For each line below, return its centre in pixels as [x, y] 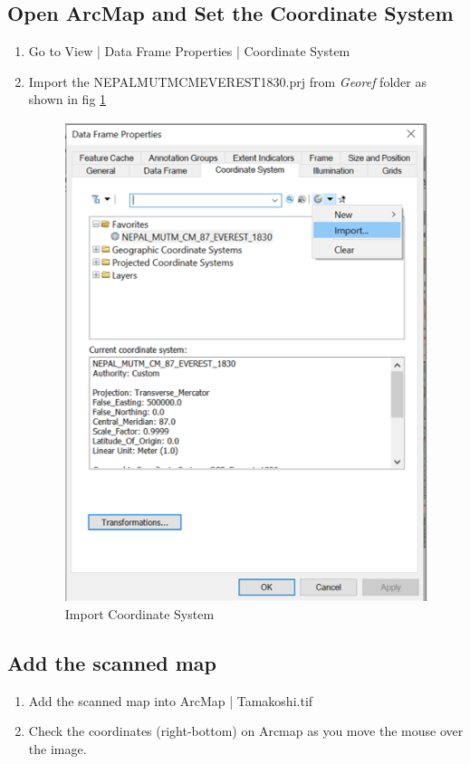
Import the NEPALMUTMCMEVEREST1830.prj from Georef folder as [227, 81]
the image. [58, 748]
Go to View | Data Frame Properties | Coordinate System [189, 51]
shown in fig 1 [67, 99]
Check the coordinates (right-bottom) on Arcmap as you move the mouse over [246, 731]
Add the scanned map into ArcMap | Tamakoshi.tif [171, 700]
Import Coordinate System [139, 613]
